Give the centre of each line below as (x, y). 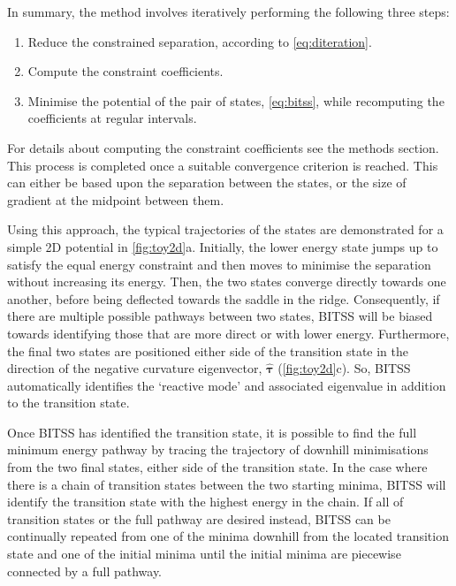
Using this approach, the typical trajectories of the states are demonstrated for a (225, 229)
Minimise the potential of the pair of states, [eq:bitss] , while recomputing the (236, 100)
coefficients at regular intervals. (112, 118)
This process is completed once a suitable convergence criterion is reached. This (223, 165)
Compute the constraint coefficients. (125, 71)
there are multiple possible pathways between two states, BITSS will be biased (220, 316)
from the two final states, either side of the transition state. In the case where (217, 467)
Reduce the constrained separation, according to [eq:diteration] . (200, 41)
